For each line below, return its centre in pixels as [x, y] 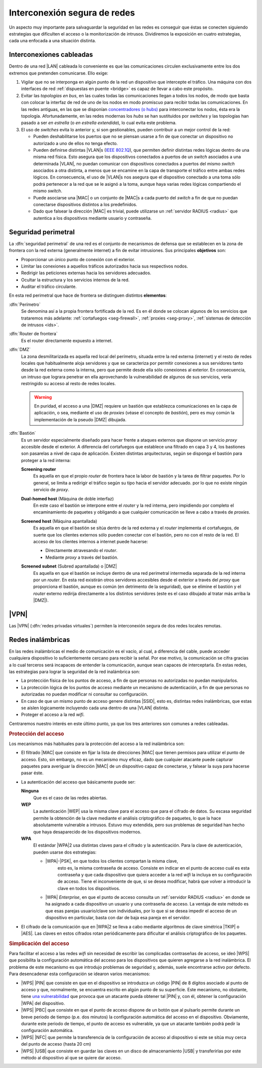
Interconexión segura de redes [72, 13]
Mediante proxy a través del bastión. [82, 557]
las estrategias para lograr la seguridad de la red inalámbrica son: [74, 672]
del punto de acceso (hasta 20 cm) [56, 1044]
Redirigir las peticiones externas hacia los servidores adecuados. [86, 273]
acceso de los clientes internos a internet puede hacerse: [90, 541]
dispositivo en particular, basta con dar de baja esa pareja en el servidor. [118, 918]
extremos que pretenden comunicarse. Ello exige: [59, 73]
